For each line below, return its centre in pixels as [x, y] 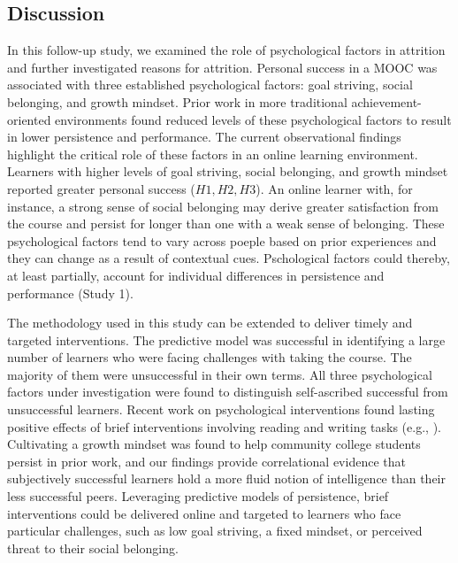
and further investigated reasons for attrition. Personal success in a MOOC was [222, 67]
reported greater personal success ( [101, 188]
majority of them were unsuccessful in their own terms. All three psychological [220, 374]
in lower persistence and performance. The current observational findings [204, 137]
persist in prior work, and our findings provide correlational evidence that [206, 461]
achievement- [386, 101]
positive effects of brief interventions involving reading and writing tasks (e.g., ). [224, 426]
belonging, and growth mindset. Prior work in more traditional [177, 101]
